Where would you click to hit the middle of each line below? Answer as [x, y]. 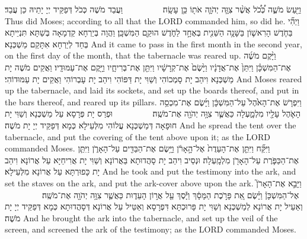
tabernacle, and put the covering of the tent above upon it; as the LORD [137, 136]
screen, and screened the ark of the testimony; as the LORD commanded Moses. [151, 229]
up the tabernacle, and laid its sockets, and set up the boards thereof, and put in [152, 90]
